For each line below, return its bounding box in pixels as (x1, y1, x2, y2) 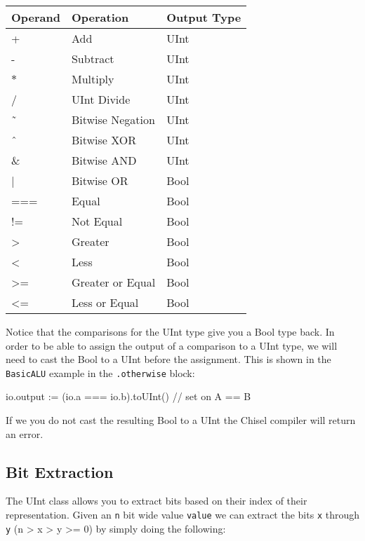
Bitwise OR (71, 172, 128, 189)
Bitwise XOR (71, 132, 137, 148)
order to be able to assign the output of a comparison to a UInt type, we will (6, 338, 338, 352)
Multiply (71, 71, 114, 87)
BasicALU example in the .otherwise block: (6, 365, 195, 380)
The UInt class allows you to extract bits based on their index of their (6, 493, 307, 508)
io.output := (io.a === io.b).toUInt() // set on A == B (6, 389, 251, 404)
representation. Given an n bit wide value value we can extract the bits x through (6, 507, 360, 522)
